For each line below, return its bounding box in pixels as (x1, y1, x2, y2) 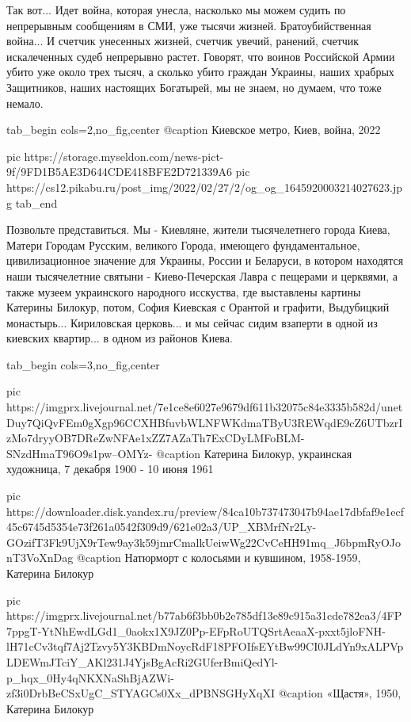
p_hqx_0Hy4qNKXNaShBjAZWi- (6, 669, 174, 686)
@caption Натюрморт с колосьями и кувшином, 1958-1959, (76, 549, 361, 566)
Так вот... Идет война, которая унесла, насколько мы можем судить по (6, 2, 346, 17)
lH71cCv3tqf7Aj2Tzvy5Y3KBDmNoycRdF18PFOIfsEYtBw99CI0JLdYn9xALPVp (6, 638, 404, 655)
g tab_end (6, 194, 58, 211)
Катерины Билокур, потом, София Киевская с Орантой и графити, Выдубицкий (6, 299, 390, 315)
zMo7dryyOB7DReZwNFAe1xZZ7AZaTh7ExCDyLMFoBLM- (6, 430, 305, 446)
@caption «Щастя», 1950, (278, 685, 401, 701)
